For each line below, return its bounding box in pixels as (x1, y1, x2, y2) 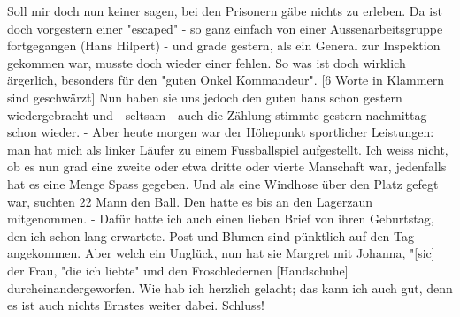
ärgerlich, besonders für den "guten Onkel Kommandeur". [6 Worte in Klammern (7, 71, 444, 89)
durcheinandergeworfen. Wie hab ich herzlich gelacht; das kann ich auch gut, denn (7, 278, 453, 297)
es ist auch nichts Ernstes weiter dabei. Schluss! (7, 296, 264, 314)
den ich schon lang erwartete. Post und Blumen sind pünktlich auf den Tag (7, 226, 414, 245)
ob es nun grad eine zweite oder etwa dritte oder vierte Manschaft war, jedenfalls (7, 157, 447, 176)
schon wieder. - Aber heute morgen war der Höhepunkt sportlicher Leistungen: (7, 123, 434, 141)
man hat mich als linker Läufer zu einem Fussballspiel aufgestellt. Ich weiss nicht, (7, 140, 448, 158)
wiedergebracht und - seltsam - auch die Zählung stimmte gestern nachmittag (7, 105, 427, 124)
